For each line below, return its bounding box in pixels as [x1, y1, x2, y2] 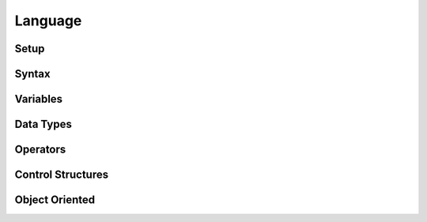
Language [14, 12, 82, 29]
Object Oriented [14, 194, 95, 207]
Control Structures [14, 168, 109, 182]
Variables [14, 92, 63, 106]
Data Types [14, 118, 73, 131]
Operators [14, 143, 66, 156]
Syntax [14, 67, 51, 81]
